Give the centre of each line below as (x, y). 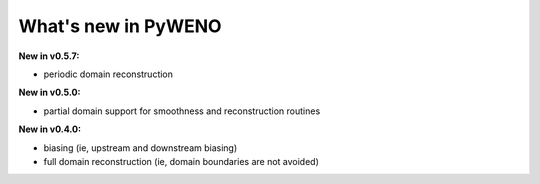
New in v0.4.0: (50, 129)
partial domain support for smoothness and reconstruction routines (182, 111)
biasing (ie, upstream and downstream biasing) (140, 147)
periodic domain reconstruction (108, 74)
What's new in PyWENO (120, 26)
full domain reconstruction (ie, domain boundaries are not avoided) (181, 161)
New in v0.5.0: (49, 92)
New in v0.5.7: (49, 56)
